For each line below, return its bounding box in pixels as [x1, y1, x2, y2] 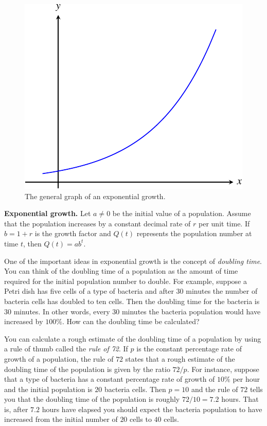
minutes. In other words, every [13, 306, 110, 316]
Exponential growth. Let [4, 208, 91, 219]
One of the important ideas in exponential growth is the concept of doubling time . [4, 255, 262, 266]
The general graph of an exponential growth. [25, 190, 166, 201]
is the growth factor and [34, 228, 111, 239]
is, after [4, 403, 28, 414]
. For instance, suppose [187, 363, 259, 374]
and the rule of [191, 383, 238, 394]
